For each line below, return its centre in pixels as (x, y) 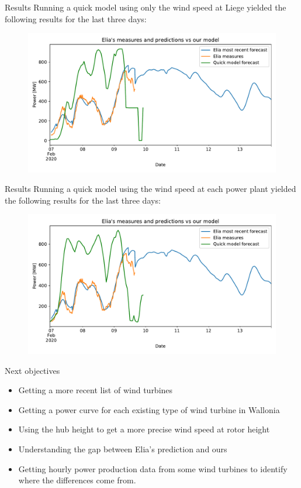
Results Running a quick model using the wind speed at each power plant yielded (150, 189)
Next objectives (32, 370)
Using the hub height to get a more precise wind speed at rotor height (144, 429)
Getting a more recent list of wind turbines (96, 390)
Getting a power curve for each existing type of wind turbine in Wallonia (149, 409)
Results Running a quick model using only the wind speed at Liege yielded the (146, 7)
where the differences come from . (77, 480)
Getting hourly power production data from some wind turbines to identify (153, 468)
